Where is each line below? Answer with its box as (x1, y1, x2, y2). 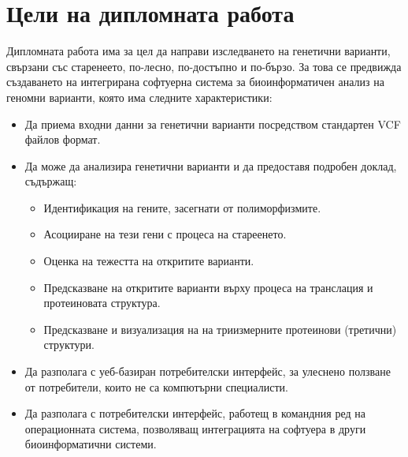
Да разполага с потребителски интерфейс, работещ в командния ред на (24, 405, 365, 421)
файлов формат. (24, 131, 101, 148)
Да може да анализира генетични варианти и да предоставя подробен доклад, (24, 157, 397, 174)
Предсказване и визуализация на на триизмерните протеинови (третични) (43, 320, 397, 337)
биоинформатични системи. (24, 436, 157, 452)
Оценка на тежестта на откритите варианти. (43, 253, 254, 269)
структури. (43, 336, 95, 353)
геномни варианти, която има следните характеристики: (6, 88, 273, 105)
